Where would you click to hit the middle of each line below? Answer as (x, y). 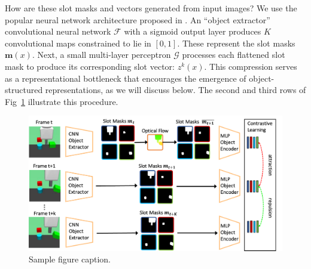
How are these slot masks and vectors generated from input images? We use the (151, 8)
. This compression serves (251, 66)
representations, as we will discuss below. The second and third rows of (176, 90)
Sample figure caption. (70, 259)
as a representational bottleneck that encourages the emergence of (126, 78)
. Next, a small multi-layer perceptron (101, 55)
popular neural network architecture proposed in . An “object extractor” (138, 19)
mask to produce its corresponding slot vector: (90, 66)
